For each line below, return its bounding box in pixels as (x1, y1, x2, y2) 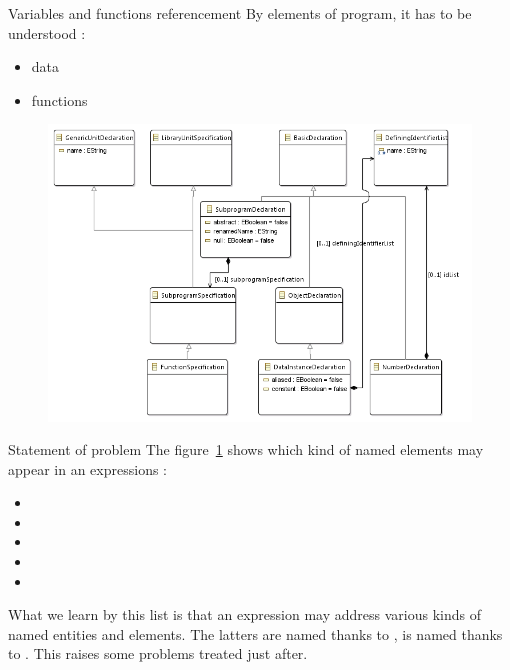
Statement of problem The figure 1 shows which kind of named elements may (8, 439, 484, 460)
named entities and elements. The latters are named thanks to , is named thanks (8, 623, 503, 644)
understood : (8, 22, 86, 43)
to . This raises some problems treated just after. (8, 643, 308, 664)
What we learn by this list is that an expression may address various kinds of (8, 604, 481, 625)
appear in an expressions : (8, 458, 167, 479)
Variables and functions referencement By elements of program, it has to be (8, 3, 472, 23)
